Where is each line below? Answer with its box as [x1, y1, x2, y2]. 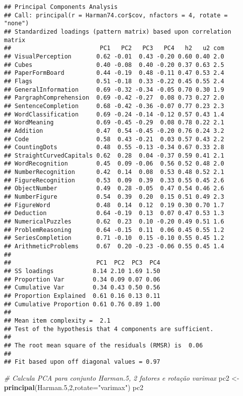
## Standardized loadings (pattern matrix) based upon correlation [4, 28, 232, 35]
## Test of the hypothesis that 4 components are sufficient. [4, 325, 214, 333]
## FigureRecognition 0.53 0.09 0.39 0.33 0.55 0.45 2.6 [4, 176, 224, 184]
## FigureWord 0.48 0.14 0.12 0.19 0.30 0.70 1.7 [4, 201, 224, 209]
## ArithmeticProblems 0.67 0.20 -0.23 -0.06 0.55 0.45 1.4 [4, 243, 224, 250]
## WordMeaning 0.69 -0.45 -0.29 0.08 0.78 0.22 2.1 [4, 119, 224, 126]
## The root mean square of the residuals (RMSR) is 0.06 [4, 341, 203, 349]
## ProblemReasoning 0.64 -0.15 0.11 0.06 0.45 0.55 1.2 [4, 226, 224, 233]
